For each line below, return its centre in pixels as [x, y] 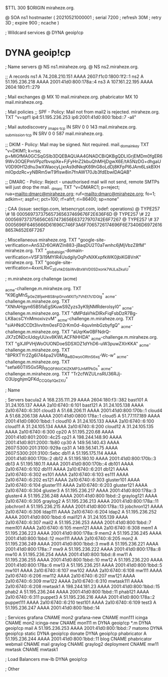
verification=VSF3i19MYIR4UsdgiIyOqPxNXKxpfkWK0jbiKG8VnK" [73, 257]
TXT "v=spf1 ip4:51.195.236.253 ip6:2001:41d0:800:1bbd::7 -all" [71, 117]
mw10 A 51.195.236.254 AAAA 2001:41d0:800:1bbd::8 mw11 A [69, 554]
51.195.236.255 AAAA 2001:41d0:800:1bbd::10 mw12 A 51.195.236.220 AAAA [84, 560]
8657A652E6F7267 [25, 230]
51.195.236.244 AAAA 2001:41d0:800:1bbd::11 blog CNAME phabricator [78, 639]
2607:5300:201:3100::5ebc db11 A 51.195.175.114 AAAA [61, 453]
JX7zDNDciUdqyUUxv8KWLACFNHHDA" [48, 337]
